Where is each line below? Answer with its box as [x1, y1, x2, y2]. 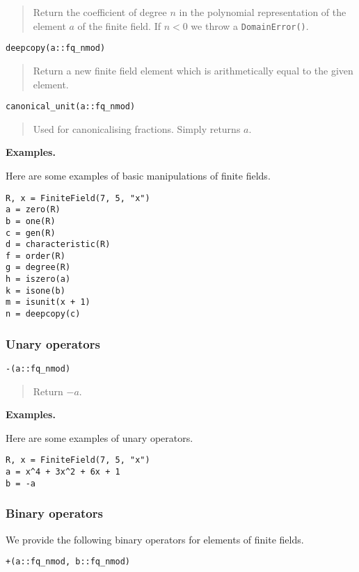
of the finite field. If [77, 18, 161, 33]
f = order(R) [6, 251, 65, 261]
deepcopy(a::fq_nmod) [6, 43, 106, 54]
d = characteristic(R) [6, 239, 111, 250]
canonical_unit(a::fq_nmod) [6, 102, 136, 112]
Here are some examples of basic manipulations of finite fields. [6, 168, 271, 182]
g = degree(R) [6, 262, 71, 273]
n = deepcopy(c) [6, 309, 81, 319]
